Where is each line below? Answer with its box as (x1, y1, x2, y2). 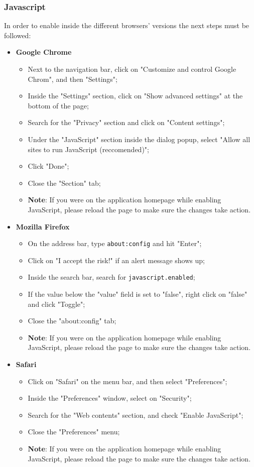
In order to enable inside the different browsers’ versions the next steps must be (4, 20, 249, 31)
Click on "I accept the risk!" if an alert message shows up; (28, 255, 205, 265)
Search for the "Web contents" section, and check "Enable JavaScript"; (28, 409, 243, 420)
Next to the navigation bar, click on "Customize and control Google (28, 64, 236, 74)
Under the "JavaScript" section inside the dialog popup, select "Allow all (28, 134, 250, 144)
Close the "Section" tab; (28, 177, 101, 188)
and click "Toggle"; (28, 298, 85, 309)
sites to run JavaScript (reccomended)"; (28, 144, 149, 154)
